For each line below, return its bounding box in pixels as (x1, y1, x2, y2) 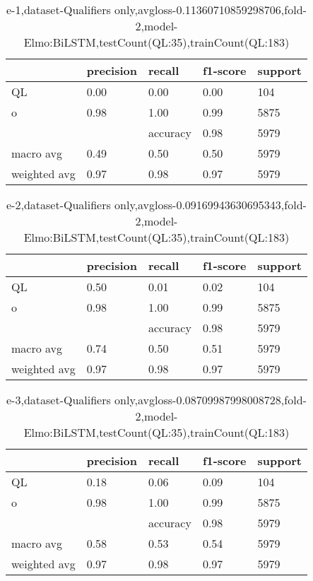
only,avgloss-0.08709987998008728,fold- (114, 392, 307, 408)
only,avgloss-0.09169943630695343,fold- (114, 196, 307, 213)
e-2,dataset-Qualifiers (6, 196, 111, 213)
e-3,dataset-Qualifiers (6, 392, 111, 408)
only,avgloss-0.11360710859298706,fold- (114, 1, 307, 18)
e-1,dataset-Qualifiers (6, 1, 111, 18)
